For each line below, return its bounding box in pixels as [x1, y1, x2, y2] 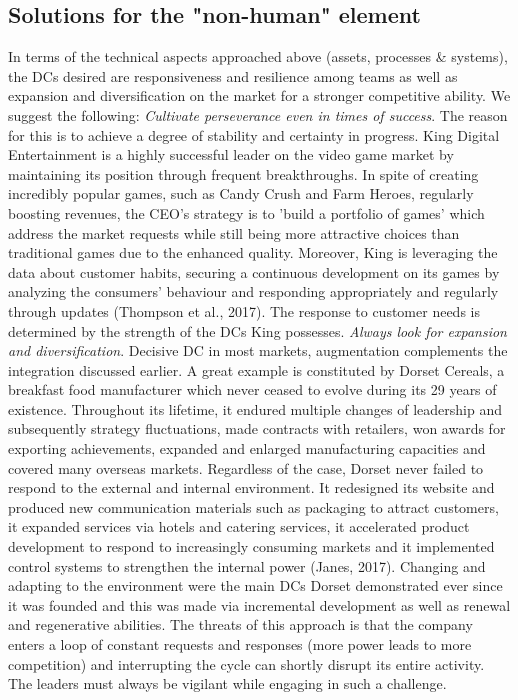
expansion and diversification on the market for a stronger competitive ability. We [8, 85, 511, 106]
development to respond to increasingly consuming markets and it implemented [8, 536, 495, 557]
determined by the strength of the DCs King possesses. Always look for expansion [8, 320, 507, 341]
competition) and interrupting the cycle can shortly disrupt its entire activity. [8, 653, 485, 674]
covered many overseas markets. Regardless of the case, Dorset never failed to [8, 457, 484, 478]
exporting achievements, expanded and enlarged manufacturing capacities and [8, 438, 486, 459]
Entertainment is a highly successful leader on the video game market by [8, 144, 454, 165]
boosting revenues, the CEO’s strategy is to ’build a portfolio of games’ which [8, 202, 485, 223]
